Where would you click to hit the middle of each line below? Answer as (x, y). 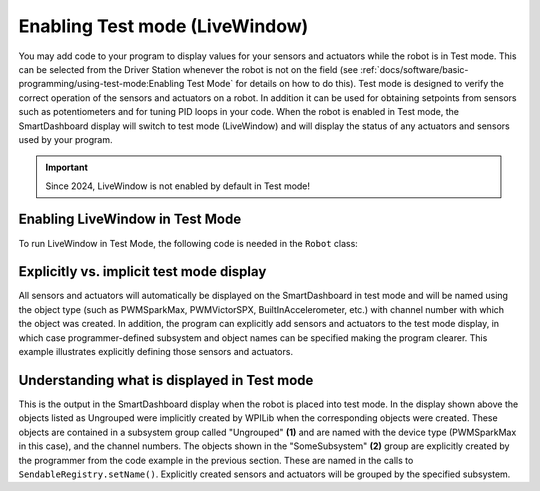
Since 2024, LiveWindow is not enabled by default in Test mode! (177, 186)
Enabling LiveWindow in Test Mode (130, 219)
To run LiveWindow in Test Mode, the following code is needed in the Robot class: (188, 243)
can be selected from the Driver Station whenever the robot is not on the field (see (188, 69)
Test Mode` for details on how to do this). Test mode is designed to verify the (345, 84)
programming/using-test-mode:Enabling (101, 84)
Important (67, 167)
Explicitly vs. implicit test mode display (142, 271)
